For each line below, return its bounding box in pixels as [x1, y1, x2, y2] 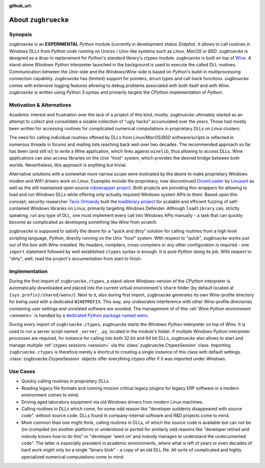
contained [9, 205, 29, 211]
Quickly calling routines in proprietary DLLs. [21, 378, 110, 384]
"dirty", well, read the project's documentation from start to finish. [9, 255, 142, 261]
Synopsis [9, 31, 32, 38]
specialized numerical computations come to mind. [21, 454, 125, 460]
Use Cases [9, 368, 35, 375]
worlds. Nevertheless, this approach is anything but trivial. [9, 162, 127, 168]
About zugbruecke [9, 15, 69, 24]
